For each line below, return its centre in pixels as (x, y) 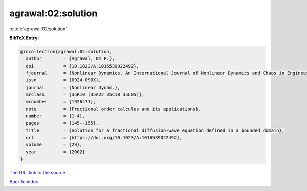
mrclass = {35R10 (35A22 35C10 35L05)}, (85, 94)
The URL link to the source (38, 172)
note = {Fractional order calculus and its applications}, (114, 109)
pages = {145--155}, (62, 123)
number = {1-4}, (56, 116)
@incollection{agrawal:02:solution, (66, 51)
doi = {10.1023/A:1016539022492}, (82, 66)
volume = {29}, (54, 145)
